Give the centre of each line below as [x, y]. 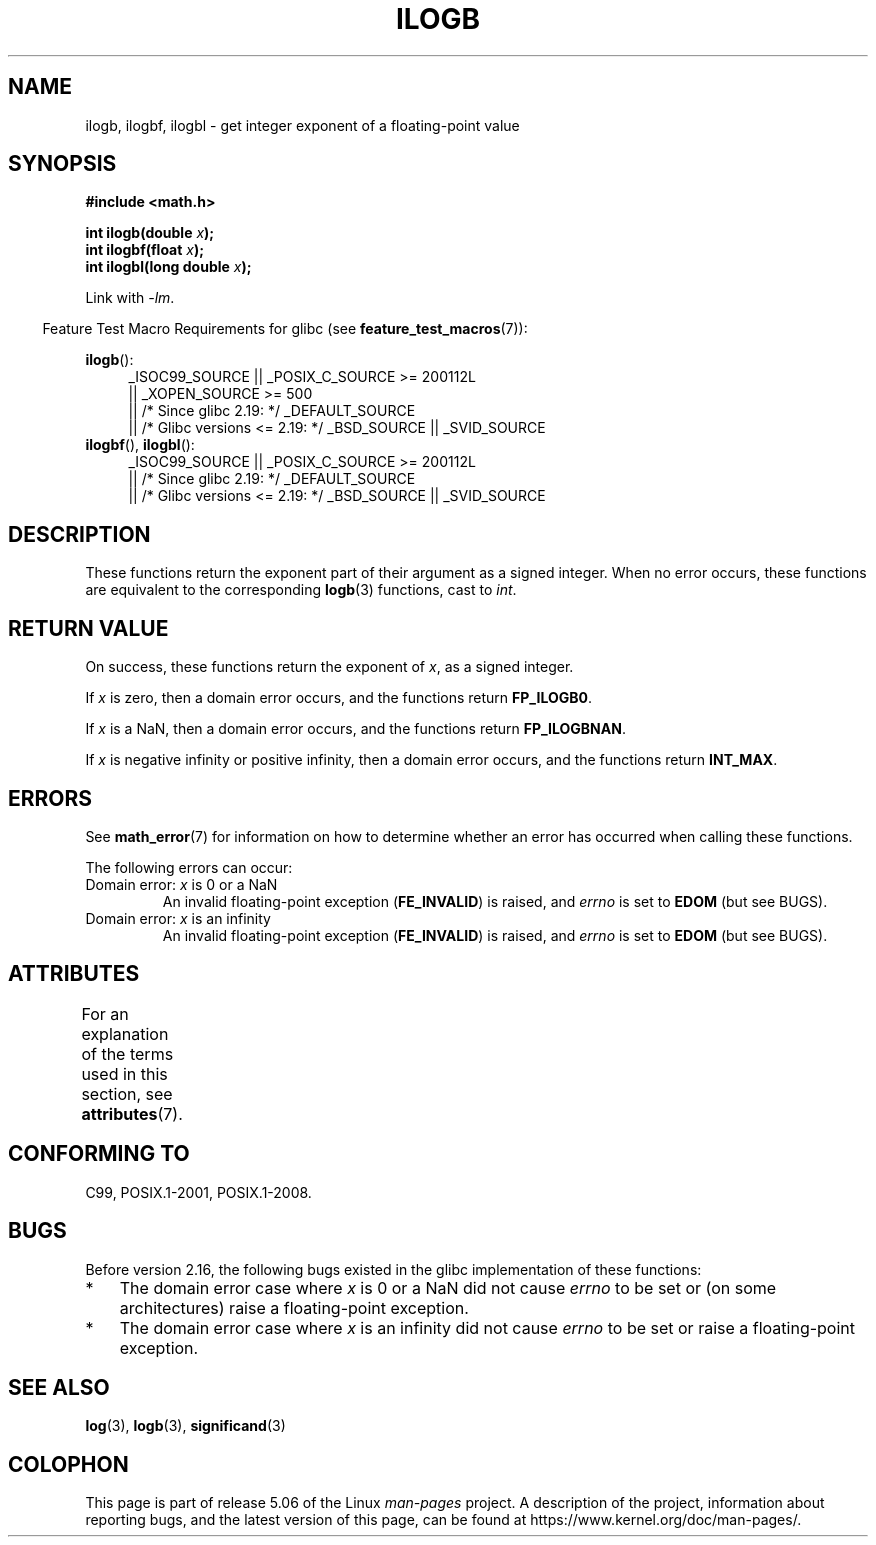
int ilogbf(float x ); [145, 250]
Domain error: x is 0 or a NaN [181, 884]
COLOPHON [68, 1464]
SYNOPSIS [62, 164]
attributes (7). [132, 1113]
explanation [125, 1033]
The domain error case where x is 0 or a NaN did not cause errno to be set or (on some [448, 1287]
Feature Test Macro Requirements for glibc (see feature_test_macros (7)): [285, 329]
